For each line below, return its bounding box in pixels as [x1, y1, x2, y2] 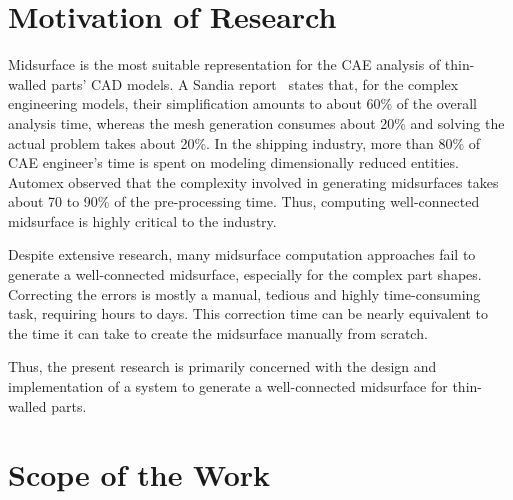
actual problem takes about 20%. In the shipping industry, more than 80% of [8, 132, 481, 153]
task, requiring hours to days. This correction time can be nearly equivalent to [8, 303, 489, 324]
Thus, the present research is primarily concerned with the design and [8, 356, 437, 377]
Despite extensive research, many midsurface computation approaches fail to [8, 244, 476, 265]
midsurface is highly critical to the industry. [8, 210, 277, 231]
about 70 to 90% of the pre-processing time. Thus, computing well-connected [8, 191, 480, 212]
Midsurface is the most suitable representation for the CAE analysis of [8, 54, 441, 75]
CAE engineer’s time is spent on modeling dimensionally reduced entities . [8, 152, 459, 173]
